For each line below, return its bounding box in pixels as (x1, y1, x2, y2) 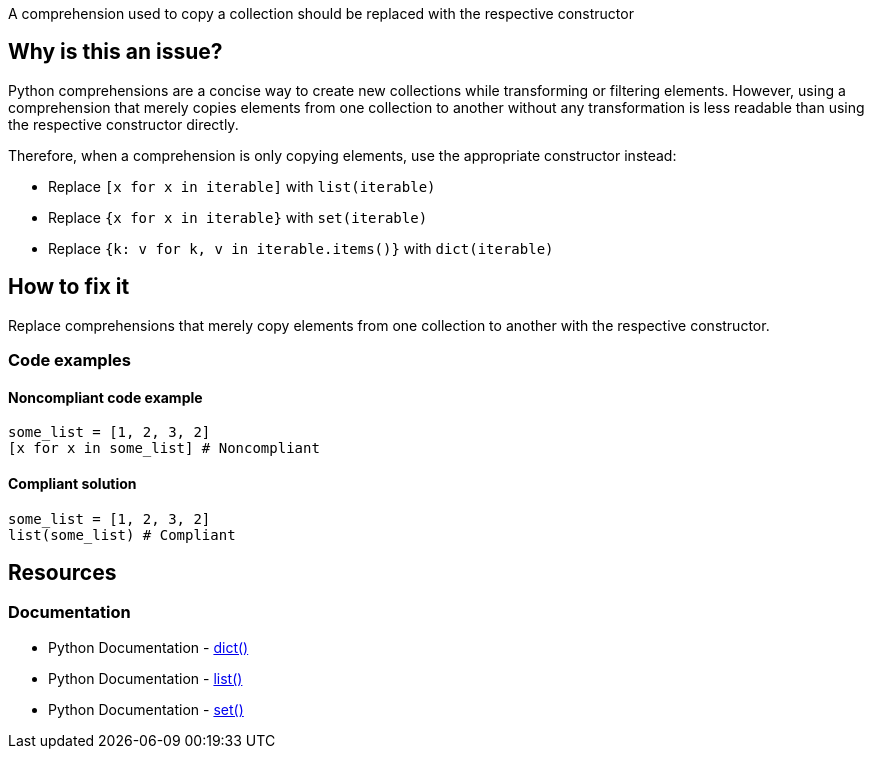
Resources (8, 559, 117, 585)
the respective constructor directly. (8, 115, 239, 133)
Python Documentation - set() (48, 700, 244, 718)
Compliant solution (8, 474, 137, 492)
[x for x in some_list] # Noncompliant (8, 440, 320, 457)
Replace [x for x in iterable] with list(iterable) (48, 177, 436, 195)
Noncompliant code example (8, 388, 203, 406)
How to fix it (8, 274, 130, 300)
